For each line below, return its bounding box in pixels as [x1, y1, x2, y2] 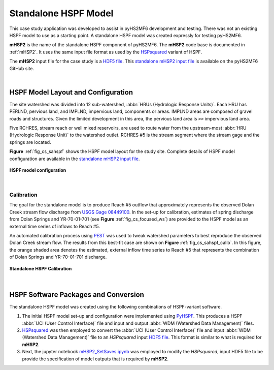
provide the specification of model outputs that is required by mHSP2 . [22, 356, 168, 362]
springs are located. [9, 139, 51, 145]
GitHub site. [9, 65, 35, 71]
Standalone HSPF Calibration [9, 265, 72, 271]
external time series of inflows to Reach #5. [9, 223, 100, 229]
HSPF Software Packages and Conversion [9, 290, 145, 299]
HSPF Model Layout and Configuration [9, 88, 133, 97]
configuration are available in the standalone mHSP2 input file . [9, 156, 140, 162]
